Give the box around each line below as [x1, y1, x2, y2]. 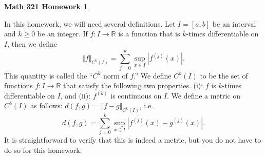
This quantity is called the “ [4, 70, 93, 81]
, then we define [7, 38, 57, 49]
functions [4, 80, 33, 91]
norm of [103, 70, 128, 81]
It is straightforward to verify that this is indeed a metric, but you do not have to [4, 134, 261, 145]
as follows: [30, 100, 63, 111]
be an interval [212, 18, 256, 29]
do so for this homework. [4, 144, 82, 155]
